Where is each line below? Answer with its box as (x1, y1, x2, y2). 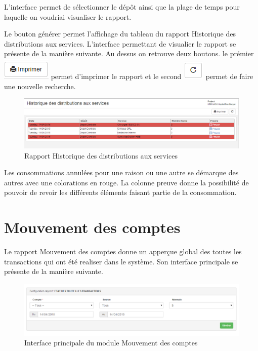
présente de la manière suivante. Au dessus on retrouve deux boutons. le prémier (4, 48, 254, 59)
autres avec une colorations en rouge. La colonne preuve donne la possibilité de (4, 177, 249, 187)
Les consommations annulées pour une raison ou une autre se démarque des (4, 167, 239, 178)
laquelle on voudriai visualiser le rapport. (4, 11, 132, 22)
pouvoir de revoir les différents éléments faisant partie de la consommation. (4, 187, 237, 198)
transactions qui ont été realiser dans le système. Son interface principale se (4, 256, 238, 266)
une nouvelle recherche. (4, 81, 76, 91)
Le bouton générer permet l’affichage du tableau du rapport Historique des (4, 28, 236, 39)
